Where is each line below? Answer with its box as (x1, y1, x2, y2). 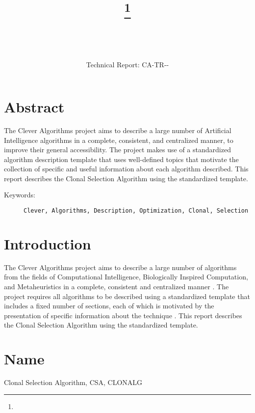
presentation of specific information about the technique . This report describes (4, 310, 242, 320)
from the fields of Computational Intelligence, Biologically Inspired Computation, (4, 272, 248, 282)
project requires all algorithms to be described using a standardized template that (4, 291, 250, 301)
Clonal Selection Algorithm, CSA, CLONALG (4, 377, 143, 387)
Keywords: (4, 190, 35, 200)
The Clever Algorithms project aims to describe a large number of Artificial (4, 125, 231, 135)
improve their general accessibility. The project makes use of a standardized (4, 144, 231, 155)
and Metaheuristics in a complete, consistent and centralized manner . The (4, 281, 229, 292)
